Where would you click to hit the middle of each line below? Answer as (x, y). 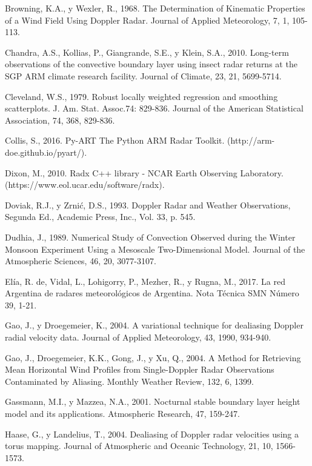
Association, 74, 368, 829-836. (60, 120)
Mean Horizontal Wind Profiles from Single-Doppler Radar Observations (140, 369)
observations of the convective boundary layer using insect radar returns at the (151, 64)
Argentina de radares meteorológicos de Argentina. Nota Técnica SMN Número (152, 293)
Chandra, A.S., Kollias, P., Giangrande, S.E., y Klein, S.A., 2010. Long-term (147, 52)
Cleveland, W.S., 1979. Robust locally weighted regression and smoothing (141, 96)
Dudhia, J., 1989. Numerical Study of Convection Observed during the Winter (150, 237)
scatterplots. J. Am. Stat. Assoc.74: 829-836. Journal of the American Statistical (154, 108)
